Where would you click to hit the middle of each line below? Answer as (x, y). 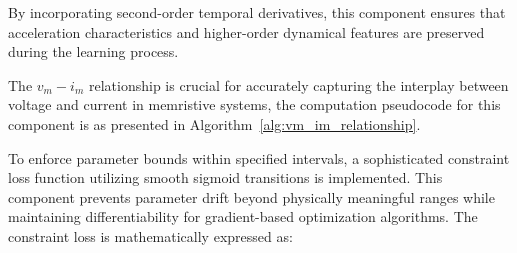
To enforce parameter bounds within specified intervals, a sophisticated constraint (259, 157)
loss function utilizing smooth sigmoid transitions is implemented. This (225, 177)
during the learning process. (93, 51)
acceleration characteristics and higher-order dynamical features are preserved (246, 31)
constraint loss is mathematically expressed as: (150, 235)
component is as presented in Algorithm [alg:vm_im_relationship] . (214, 123)
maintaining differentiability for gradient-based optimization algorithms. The (243, 216)
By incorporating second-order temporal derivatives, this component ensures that (257, 12)
